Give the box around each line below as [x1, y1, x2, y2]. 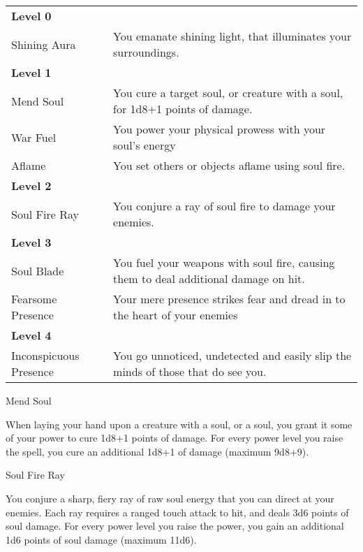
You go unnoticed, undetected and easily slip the [113, 347, 352, 363]
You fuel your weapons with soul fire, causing [113, 254, 335, 270]
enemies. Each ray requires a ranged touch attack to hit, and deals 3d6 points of [6, 504, 349, 519]
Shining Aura [11, 36, 76, 52]
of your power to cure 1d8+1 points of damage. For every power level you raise [6, 430, 343, 445]
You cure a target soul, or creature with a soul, [113, 85, 343, 101]
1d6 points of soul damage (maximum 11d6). [6, 532, 197, 546]
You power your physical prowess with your [113, 121, 326, 137]
